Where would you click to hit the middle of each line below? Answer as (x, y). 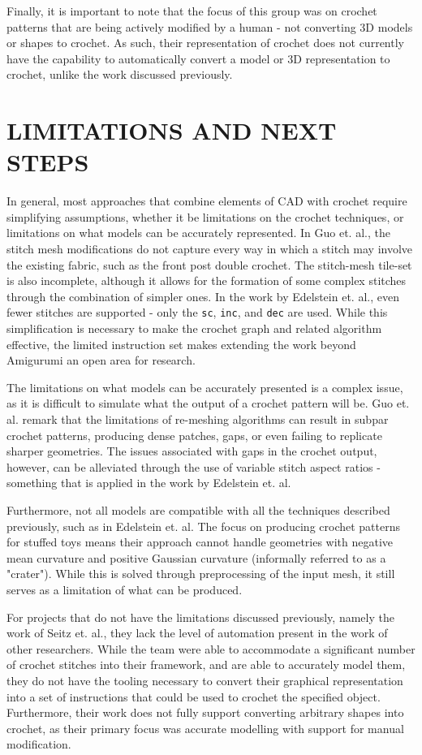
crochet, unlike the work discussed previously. (120, 74)
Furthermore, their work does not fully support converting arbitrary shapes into (205, 712)
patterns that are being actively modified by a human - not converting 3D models (210, 26)
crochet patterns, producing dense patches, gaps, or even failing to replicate (194, 435)
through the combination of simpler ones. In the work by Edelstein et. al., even (203, 296)
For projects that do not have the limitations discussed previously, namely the (200, 617)
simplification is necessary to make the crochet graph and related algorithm (194, 328)
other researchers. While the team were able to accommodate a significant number (211, 648)
